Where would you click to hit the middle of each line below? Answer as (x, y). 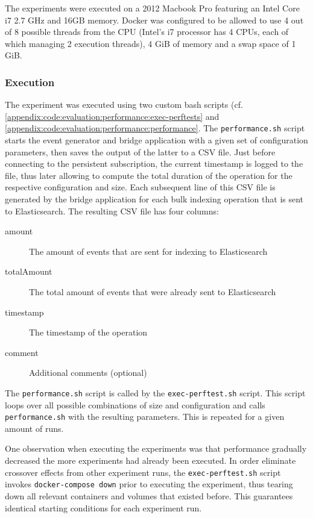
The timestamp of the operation (88, 332)
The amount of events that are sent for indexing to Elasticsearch (148, 251)
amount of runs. (34, 428)
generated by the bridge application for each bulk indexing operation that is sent (154, 199)
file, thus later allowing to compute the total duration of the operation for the (149, 175)
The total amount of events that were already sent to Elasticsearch (153, 291)
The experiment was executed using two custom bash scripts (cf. (124, 105)
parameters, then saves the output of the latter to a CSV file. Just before (140, 151)
